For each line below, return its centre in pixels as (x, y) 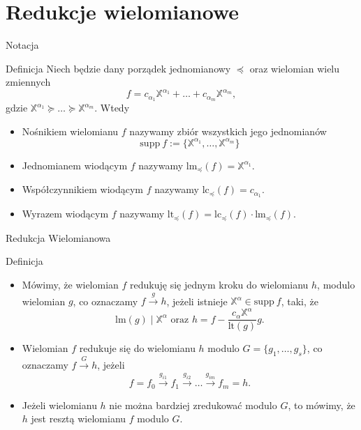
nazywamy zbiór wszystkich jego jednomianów (228, 131)
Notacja (22, 45)
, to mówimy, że (322, 405)
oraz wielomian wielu (295, 68)
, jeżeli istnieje (197, 301)
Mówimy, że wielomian (70, 284)
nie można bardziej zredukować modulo (193, 405)
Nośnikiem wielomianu (70, 131)
